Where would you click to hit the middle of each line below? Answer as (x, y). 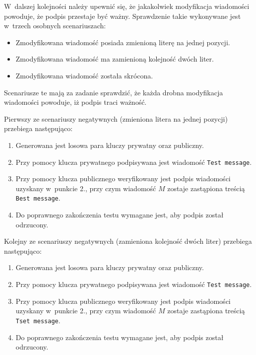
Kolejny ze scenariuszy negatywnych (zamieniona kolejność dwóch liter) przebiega (128, 241)
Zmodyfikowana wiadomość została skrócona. (84, 75)
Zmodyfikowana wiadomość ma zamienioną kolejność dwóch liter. (115, 59)
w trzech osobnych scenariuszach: (55, 26)
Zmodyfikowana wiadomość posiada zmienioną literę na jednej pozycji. (123, 42)
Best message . (38, 198)
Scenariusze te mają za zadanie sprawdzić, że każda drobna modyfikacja (114, 92)
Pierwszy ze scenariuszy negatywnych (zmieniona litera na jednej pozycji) (116, 118)
